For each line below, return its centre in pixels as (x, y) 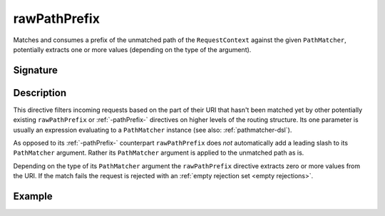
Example (33, 196)
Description (40, 93)
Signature (36, 70)
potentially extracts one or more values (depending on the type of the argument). (132, 49)
